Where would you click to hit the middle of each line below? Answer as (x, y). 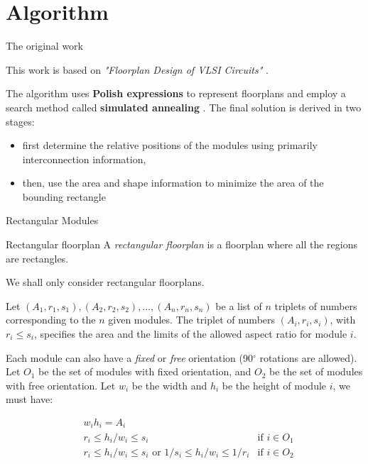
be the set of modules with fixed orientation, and (145, 371)
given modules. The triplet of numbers (192, 320)
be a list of (239, 305)
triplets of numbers (316, 305)
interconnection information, (84, 159)
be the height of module (274, 385)
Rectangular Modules (52, 220)
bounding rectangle (64, 196)
